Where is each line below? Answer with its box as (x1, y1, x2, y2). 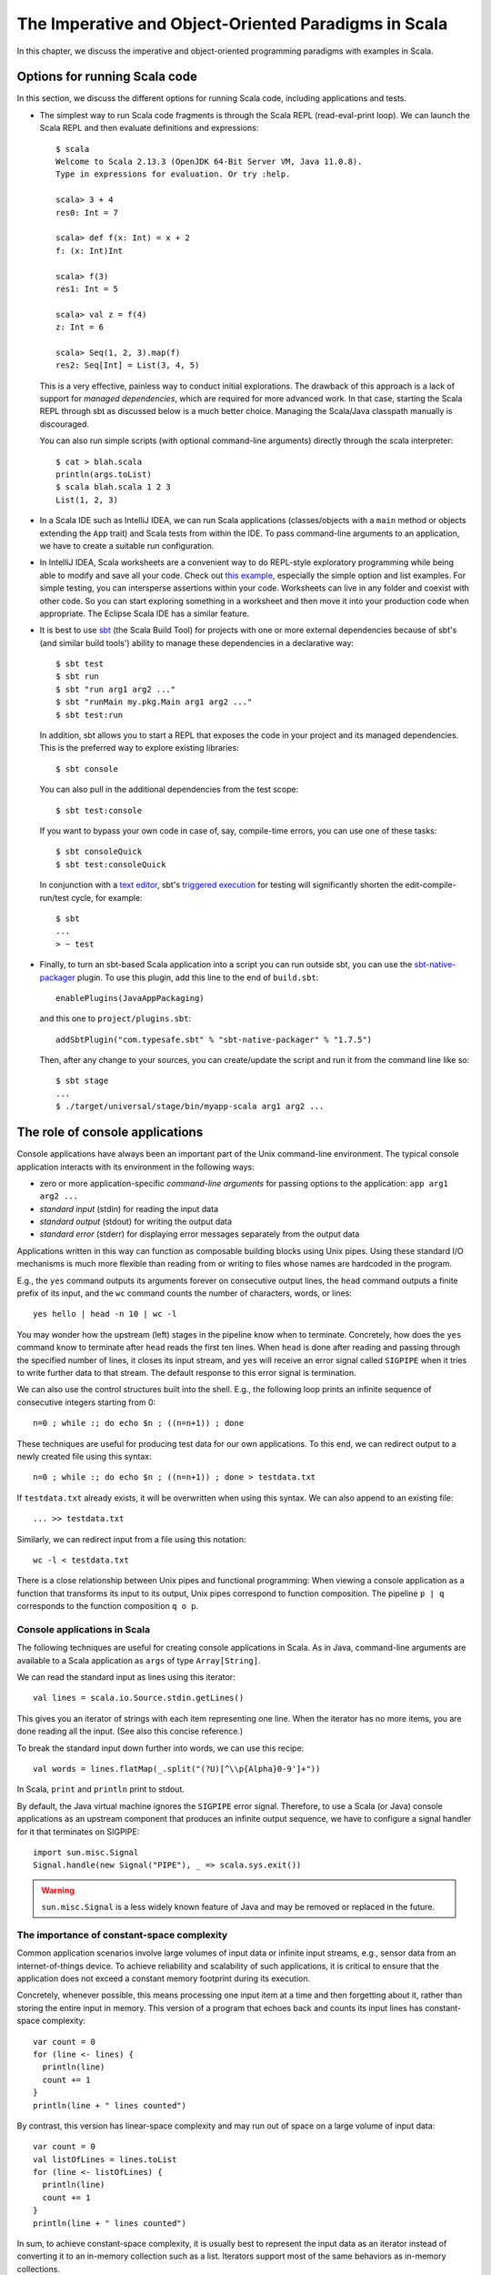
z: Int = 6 (55, 322, 105, 332)
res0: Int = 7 (55, 207, 118, 217)
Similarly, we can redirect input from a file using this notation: (16, 1533, 246, 1544)
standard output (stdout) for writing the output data (39, 1216, 232, 1228)
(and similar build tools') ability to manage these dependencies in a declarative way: (39, 637, 355, 648)
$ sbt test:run (55, 710, 124, 720)
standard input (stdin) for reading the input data (39, 1203, 218, 1214)
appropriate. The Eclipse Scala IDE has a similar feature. (39, 608, 250, 619)
